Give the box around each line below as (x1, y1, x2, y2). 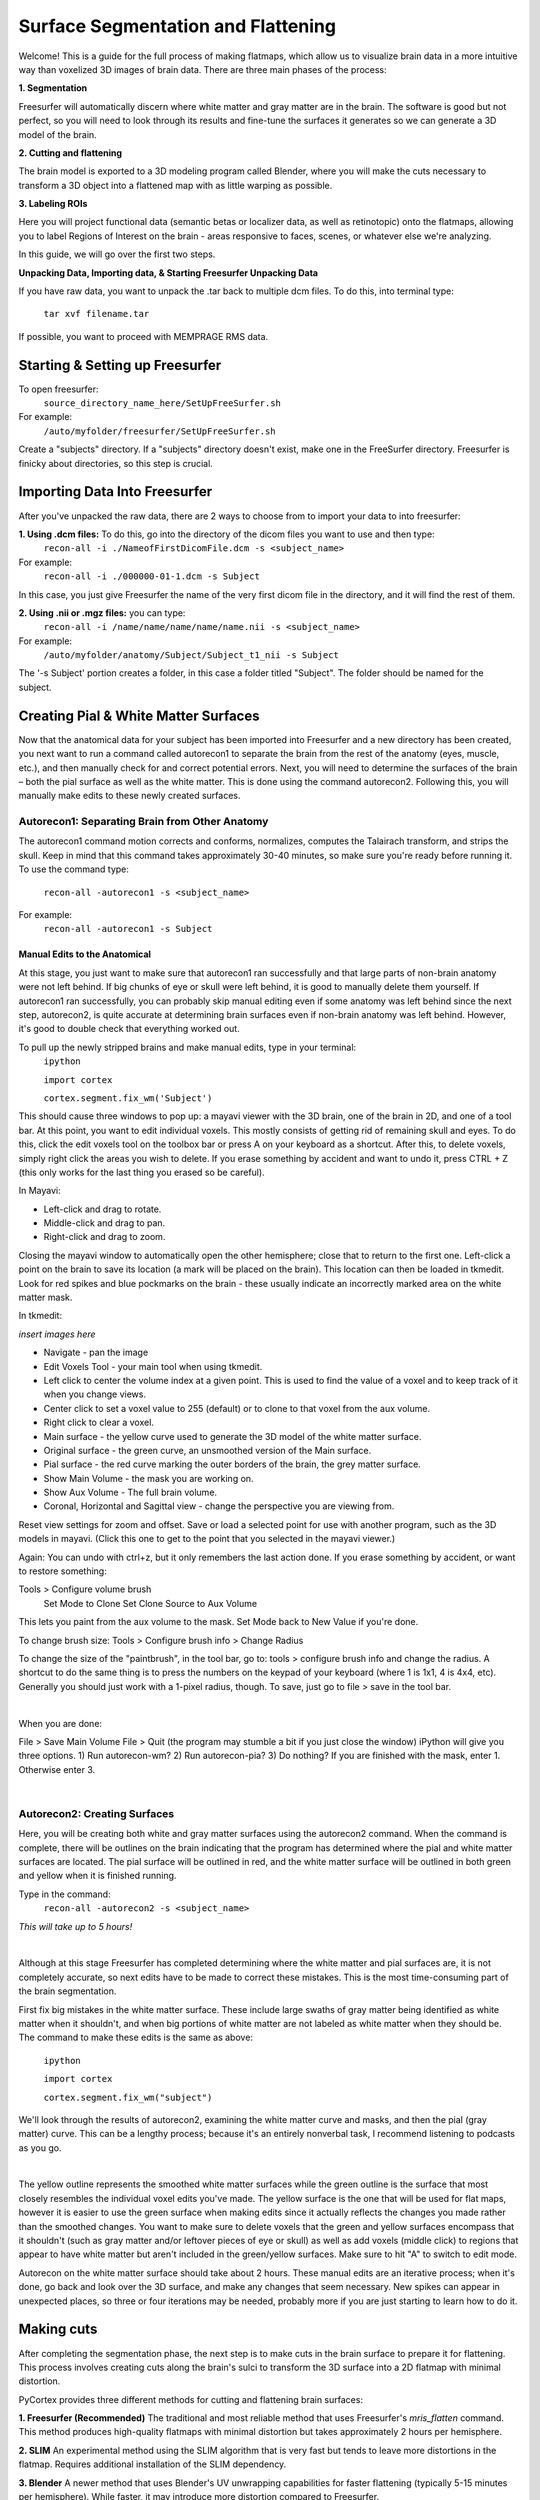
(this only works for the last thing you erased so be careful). (18, 1166, 265, 1178)
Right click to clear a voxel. (43, 1416, 155, 1429)
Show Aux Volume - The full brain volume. (43, 1486, 218, 1499)
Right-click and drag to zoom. (43, 1231, 166, 1243)
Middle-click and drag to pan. (43, 1217, 166, 1229)
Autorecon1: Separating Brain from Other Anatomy (18, 815, 269, 829)
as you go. (18, 2141, 62, 2154)
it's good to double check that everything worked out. (18, 1023, 240, 1035)
